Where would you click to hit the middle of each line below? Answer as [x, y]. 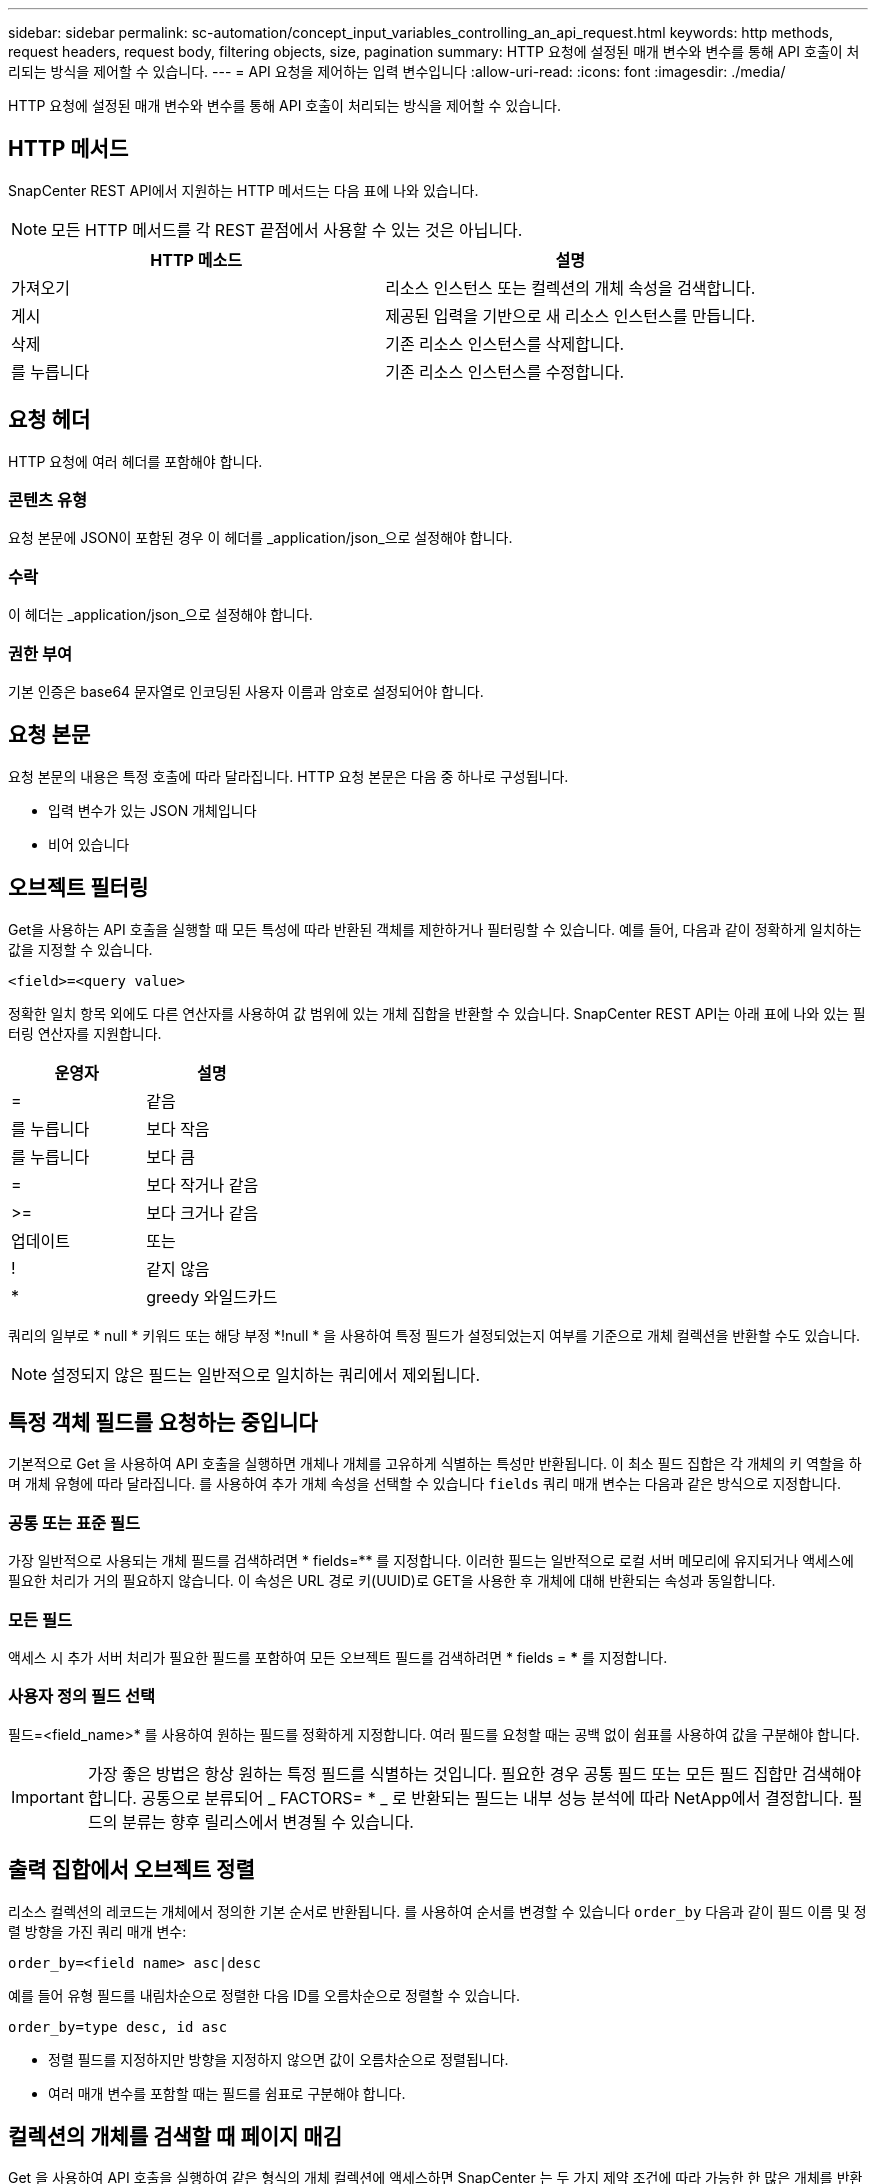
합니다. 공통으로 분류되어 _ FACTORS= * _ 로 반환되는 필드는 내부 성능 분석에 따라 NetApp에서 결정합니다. [465, 1797]
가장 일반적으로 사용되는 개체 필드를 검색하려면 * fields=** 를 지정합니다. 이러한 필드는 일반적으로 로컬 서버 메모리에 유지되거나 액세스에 [431, 1561]
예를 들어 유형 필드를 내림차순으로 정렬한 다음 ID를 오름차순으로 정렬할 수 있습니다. [264, 1995]
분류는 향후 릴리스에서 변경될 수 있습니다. [267, 1821]
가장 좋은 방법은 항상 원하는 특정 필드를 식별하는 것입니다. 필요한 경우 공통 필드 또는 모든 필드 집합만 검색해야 [474, 1773]
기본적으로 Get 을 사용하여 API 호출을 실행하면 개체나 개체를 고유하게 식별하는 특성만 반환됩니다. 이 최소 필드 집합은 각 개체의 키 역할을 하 [435, 1464]
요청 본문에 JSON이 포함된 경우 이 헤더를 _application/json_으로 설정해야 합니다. [260, 538]
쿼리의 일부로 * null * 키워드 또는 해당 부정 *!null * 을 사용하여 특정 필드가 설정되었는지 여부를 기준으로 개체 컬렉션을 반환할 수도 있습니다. [434, 1335]
